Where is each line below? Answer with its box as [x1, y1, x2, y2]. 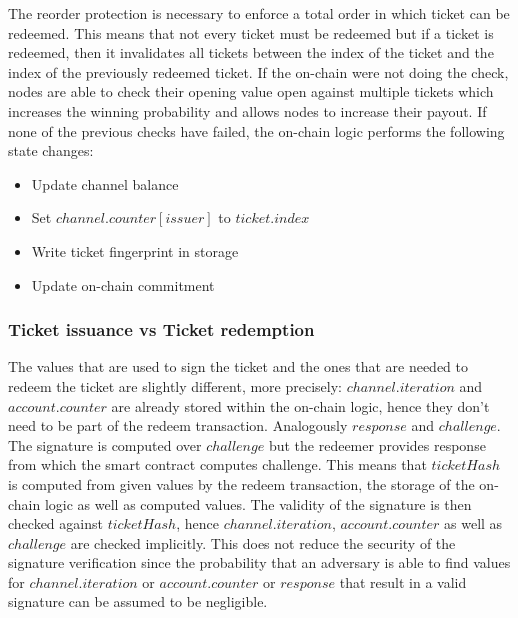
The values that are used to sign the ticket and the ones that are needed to [8, 356, 468, 377]
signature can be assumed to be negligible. [8, 591, 268, 612]
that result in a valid [339, 571, 467, 592]
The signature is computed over [8, 434, 202, 455]
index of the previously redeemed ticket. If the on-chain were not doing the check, [8, 61, 509, 82]
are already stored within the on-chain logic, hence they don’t [111, 395, 490, 416]
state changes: [8, 140, 94, 161]
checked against [8, 513, 103, 534]
